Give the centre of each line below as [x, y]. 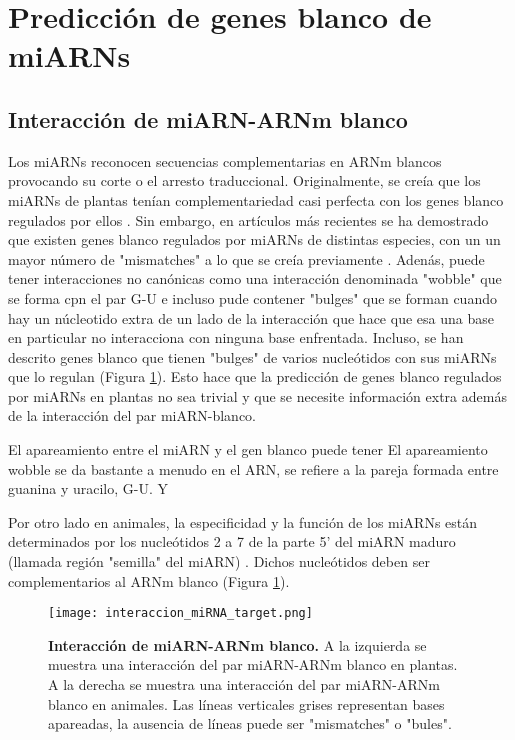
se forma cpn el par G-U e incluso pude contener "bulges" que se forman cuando [252, 297]
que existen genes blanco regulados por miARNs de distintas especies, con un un [254, 239]
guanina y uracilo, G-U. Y [88, 488]
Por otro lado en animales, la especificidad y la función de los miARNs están [243, 521]
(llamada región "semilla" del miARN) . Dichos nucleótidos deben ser [219, 561]
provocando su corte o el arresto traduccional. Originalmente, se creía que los [244, 180]
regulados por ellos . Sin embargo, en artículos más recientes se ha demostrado [248, 219]
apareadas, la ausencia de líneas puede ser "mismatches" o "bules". [250, 723]
